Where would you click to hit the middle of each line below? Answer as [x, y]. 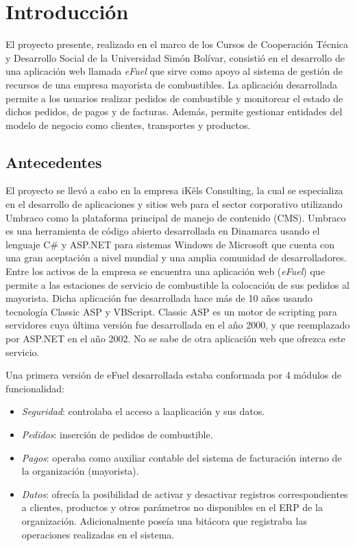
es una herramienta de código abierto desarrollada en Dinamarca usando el [163, 231]
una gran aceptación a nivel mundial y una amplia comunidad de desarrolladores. [176, 258]
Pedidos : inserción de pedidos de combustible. [117, 434]
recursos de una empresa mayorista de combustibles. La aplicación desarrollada [171, 84]
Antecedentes [54, 162]
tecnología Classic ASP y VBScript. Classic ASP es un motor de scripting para [171, 311]
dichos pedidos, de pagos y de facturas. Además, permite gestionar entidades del [174, 111]
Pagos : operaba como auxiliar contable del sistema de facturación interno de [182, 457]
